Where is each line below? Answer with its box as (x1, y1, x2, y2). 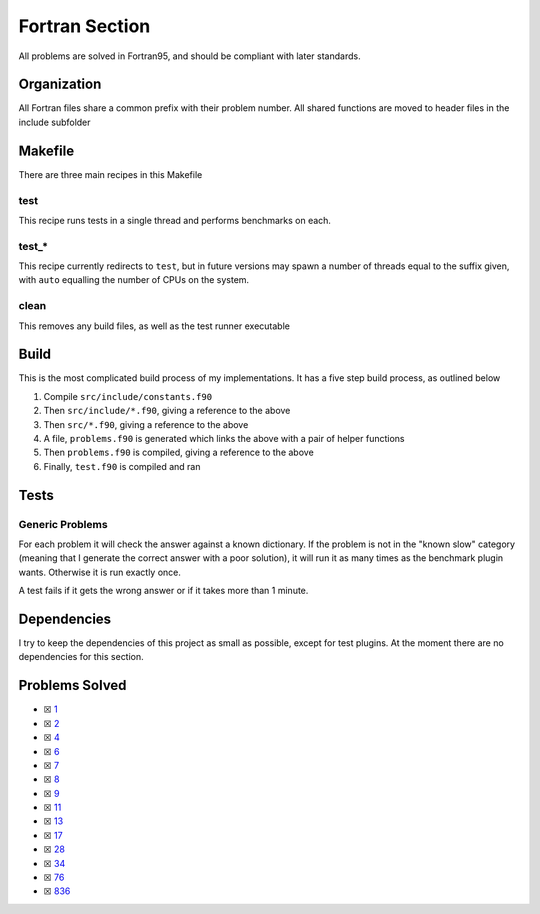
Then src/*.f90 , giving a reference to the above (43, 418, 249, 430)
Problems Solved (18, 677, 127, 694)
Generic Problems (18, 517, 109, 531)
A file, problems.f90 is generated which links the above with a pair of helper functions (43, 433, 405, 445)
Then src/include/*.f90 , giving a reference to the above (43, 405, 291, 417)
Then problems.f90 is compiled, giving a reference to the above (43, 446, 314, 459)
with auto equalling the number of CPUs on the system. (18, 274, 250, 286)
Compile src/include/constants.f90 (43, 390, 213, 402)
